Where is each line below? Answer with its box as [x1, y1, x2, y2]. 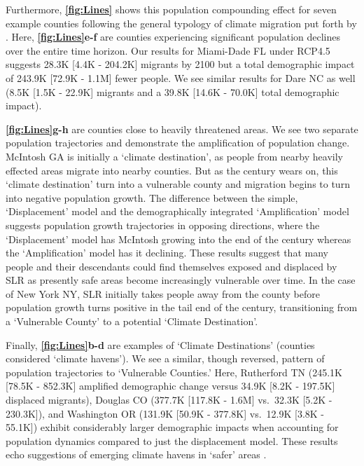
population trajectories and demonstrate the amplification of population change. [6, 135, 350, 150]
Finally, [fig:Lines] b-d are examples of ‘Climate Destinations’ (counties [6, 337, 315, 352]
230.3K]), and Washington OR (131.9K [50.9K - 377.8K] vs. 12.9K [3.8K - [6, 406, 324, 420]
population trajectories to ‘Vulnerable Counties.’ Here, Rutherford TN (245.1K [6, 364, 342, 379]
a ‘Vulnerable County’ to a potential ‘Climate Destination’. [6, 314, 258, 329]
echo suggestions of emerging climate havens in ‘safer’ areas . [6, 447, 267, 462]
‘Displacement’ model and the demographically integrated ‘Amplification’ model [6, 204, 349, 219]
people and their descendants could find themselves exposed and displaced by [6, 259, 337, 273]
